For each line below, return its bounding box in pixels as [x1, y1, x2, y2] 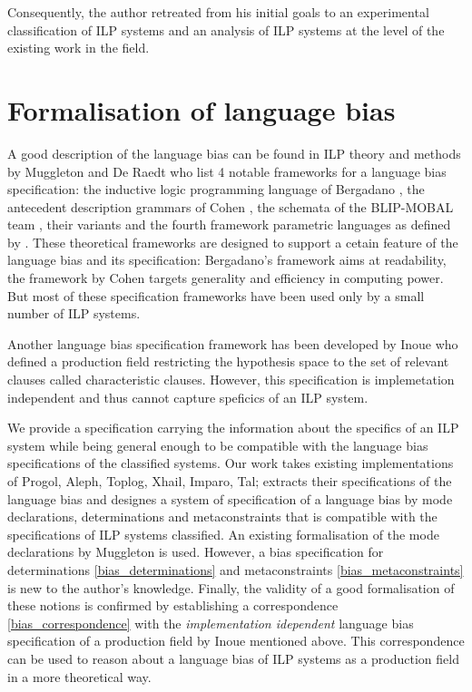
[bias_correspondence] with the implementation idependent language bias [7, 613, 414, 632]
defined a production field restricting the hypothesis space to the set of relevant [7, 352, 449, 371]
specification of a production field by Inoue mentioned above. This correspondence [7, 631, 465, 650]
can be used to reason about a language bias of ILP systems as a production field [7, 648, 459, 668]
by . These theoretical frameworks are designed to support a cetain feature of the [7, 232, 458, 251]
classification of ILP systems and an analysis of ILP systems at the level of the [7, 20, 445, 39]
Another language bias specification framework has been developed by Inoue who [7, 334, 458, 353]
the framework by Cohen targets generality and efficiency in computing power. [7, 268, 444, 288]
